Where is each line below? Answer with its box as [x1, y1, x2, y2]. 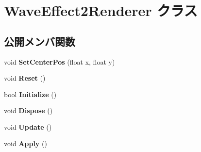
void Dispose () [4, 105, 53, 116]
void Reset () [4, 73, 46, 83]
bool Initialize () [4, 89, 57, 99]
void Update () [4, 121, 52, 132]
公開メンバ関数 [4, 34, 75, 49]
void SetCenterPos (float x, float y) [4, 56, 115, 67]
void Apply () [4, 138, 47, 148]
